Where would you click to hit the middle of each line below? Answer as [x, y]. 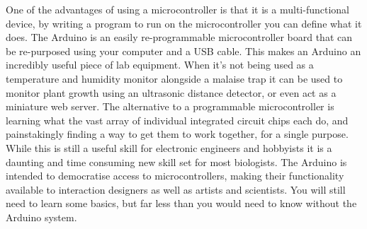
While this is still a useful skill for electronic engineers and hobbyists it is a [169, 147]
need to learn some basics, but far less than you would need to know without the [181, 203]
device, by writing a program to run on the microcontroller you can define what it [184, 23]
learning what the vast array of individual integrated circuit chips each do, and [177, 120]
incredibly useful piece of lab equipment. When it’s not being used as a [160, 65]
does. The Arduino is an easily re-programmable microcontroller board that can [179, 37]
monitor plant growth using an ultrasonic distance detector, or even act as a [171, 92]
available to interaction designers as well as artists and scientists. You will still [176, 189]
